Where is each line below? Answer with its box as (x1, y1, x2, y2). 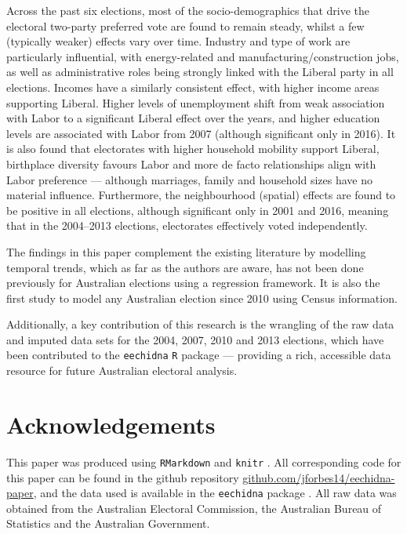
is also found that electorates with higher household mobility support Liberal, (6, 140, 380, 157)
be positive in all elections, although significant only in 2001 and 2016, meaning (6, 202, 389, 218)
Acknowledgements (6, 408, 216, 440)
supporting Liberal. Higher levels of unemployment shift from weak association (6, 94, 385, 111)
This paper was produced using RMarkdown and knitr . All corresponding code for (6, 453, 402, 470)
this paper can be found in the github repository (6, 469, 239, 485)
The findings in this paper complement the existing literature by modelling (6, 243, 366, 260)
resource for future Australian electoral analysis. (6, 362, 238, 379)
